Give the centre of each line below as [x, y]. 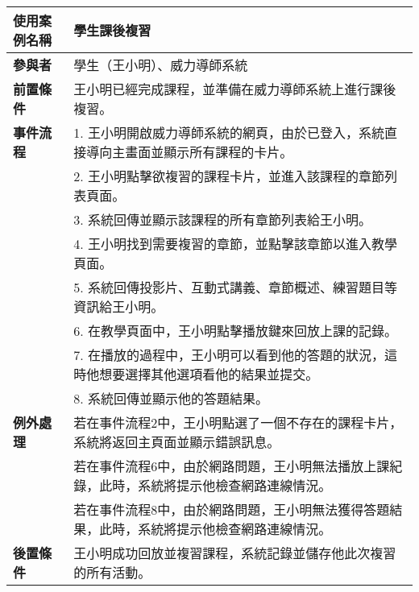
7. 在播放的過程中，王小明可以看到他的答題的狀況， [229, 355]
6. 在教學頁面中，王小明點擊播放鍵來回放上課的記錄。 [236, 331]
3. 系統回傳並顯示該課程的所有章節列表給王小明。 [223, 219]
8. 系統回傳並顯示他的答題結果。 [171, 398]
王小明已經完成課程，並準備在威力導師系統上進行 [222, 89]
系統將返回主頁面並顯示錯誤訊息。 [177, 442]
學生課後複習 [112, 30]
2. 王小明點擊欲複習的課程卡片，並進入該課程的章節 [229, 176]
